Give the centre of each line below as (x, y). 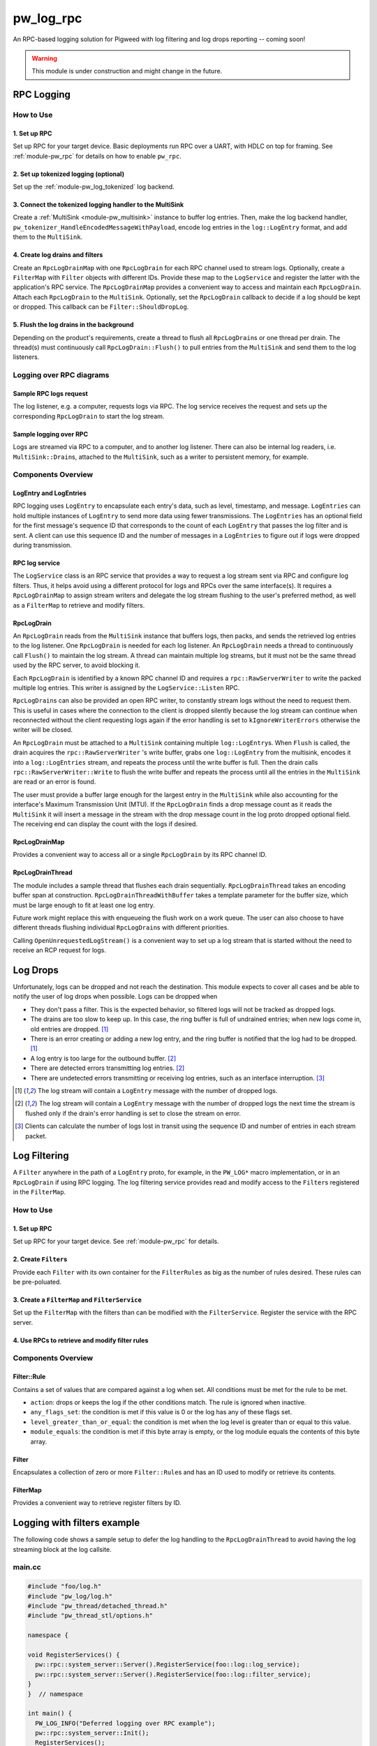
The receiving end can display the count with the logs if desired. (105, 824)
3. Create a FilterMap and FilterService (77, 1300)
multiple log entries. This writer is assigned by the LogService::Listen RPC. (126, 687)
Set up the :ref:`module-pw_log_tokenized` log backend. (94, 187)
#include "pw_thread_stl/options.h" (90, 1616)
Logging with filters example (76, 1523)
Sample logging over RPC (51, 434)
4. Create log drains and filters (58, 255)
